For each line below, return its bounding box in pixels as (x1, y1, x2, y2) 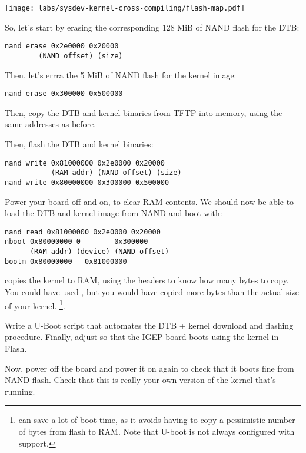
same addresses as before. (5, 118, 97, 130)
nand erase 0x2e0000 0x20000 (5, 42, 119, 51)
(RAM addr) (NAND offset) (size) (51, 168, 182, 177)
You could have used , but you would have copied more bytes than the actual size (5, 285, 299, 297)
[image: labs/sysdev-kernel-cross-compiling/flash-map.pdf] (5, 4, 245, 12)
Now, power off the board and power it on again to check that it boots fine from (5, 362, 294, 374)
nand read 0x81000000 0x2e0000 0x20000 (5, 227, 161, 236)
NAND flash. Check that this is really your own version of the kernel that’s (5, 373, 276, 386)
